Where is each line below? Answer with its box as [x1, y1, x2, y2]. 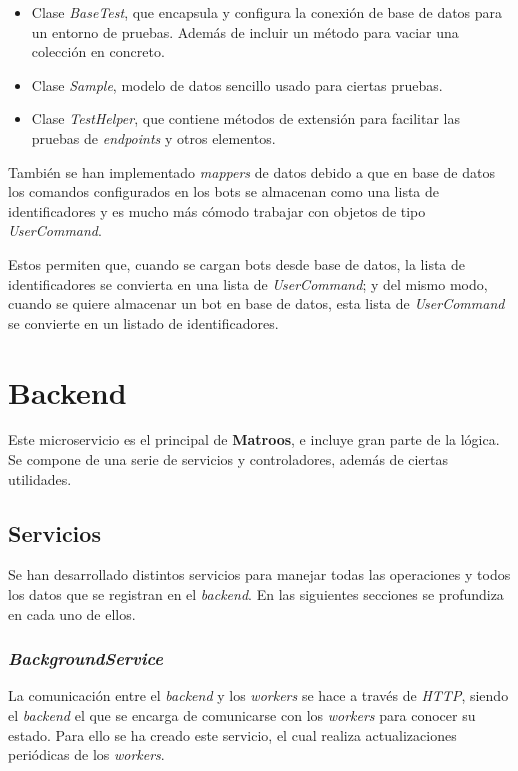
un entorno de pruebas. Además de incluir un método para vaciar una [31, 21, 459, 42]
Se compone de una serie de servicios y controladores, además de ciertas [8, 449, 449, 470]
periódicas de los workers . [8, 744, 165, 765]
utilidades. [8, 468, 72, 489]
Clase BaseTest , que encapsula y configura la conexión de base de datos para [31, 2, 503, 22]
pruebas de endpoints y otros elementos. [31, 127, 276, 148]
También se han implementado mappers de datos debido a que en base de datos [8, 161, 495, 182]
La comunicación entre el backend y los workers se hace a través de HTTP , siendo [8, 685, 509, 706]
